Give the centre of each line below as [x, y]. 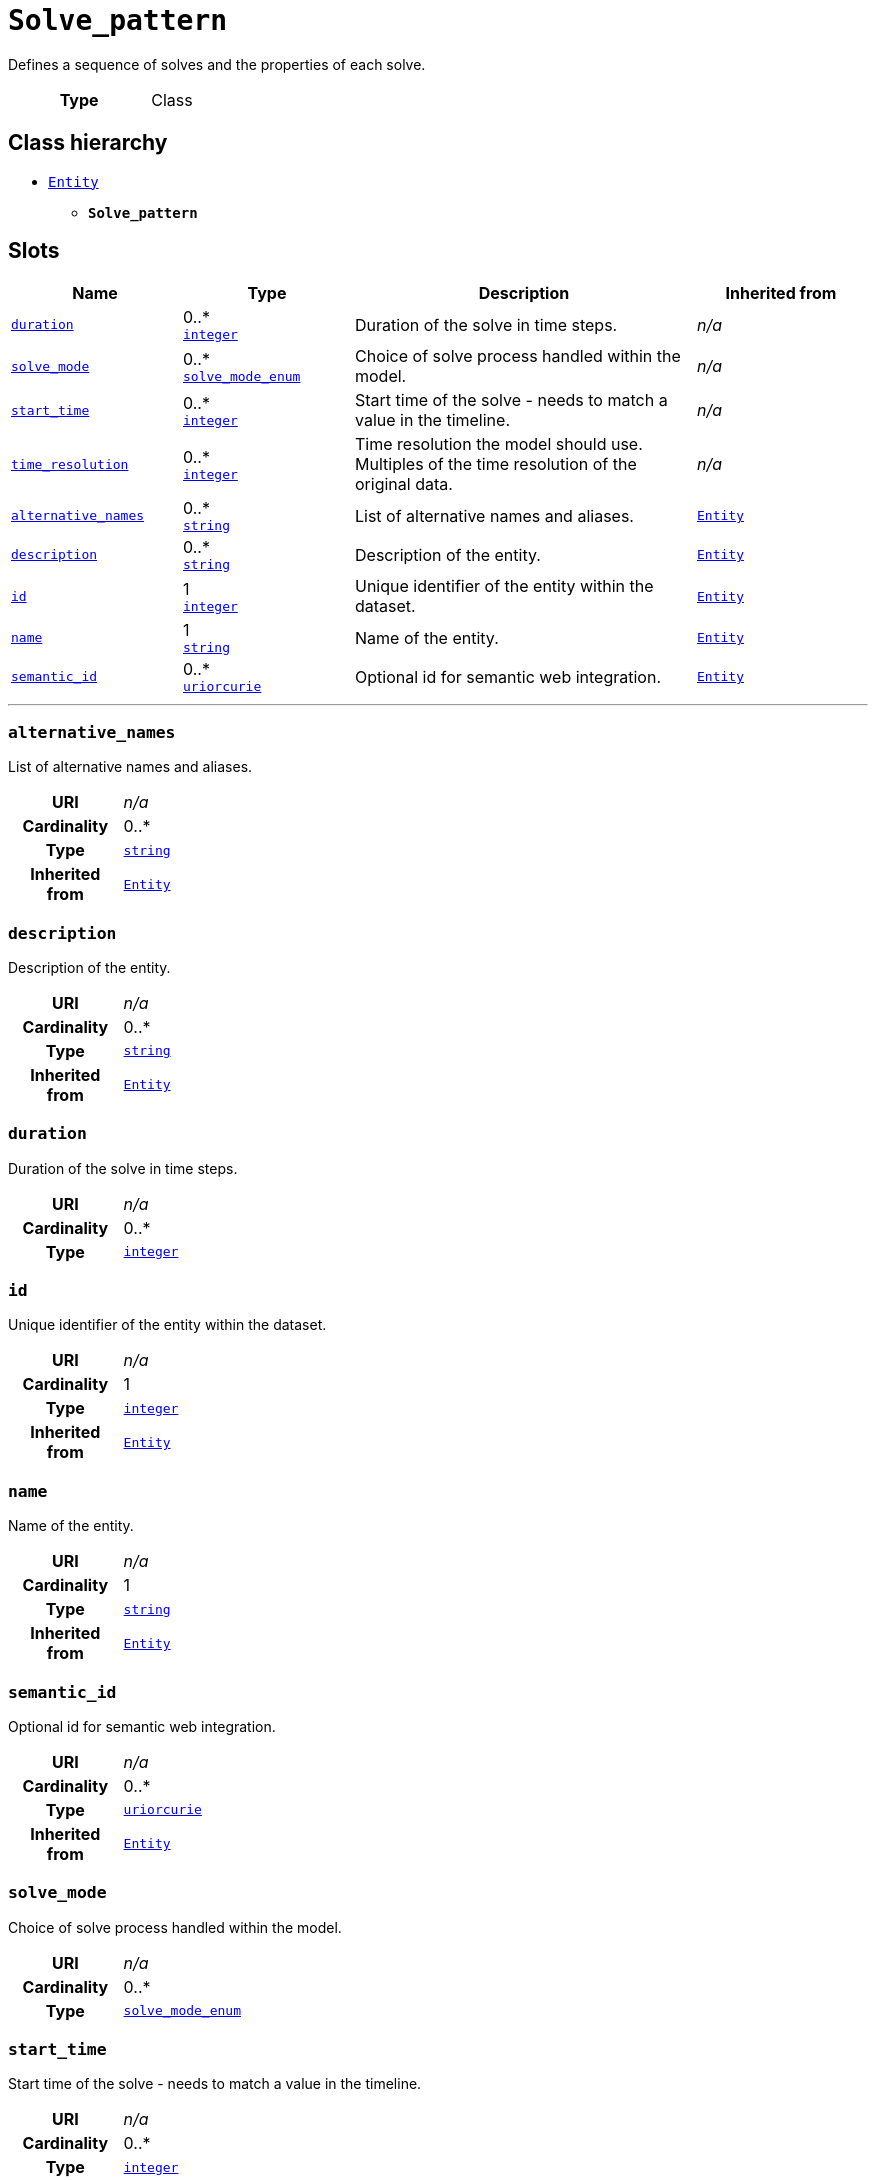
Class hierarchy [88, 143]
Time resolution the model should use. [499, 444]
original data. [404, 484]
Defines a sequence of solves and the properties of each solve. [217, 64]
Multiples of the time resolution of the [496, 464]
